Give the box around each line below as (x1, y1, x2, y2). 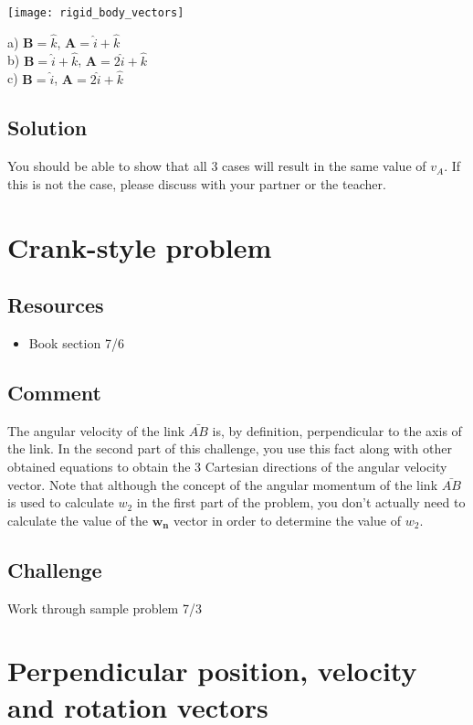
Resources (7, 291, 104, 319)
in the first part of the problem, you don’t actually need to (136, 493, 466, 512)
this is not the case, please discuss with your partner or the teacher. (7, 174, 386, 193)
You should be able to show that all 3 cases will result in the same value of (7, 156, 426, 176)
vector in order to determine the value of (173, 510, 402, 529)
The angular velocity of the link (7, 421, 185, 440)
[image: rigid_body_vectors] (7, 6, 184, 19)
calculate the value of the (7, 510, 148, 529)
